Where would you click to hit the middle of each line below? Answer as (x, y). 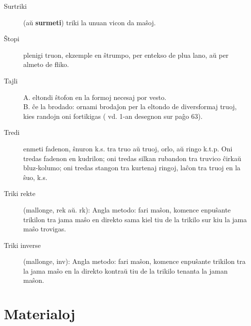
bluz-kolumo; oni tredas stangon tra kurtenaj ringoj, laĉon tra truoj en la (132, 168)
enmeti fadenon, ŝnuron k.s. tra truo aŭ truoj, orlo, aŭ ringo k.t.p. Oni (128, 148)
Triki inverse (22, 245)
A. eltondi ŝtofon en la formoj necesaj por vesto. (95, 97)
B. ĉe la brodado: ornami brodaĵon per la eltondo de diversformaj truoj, (130, 106)
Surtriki (16, 6)
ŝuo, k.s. (35, 177)
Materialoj (40, 314)
